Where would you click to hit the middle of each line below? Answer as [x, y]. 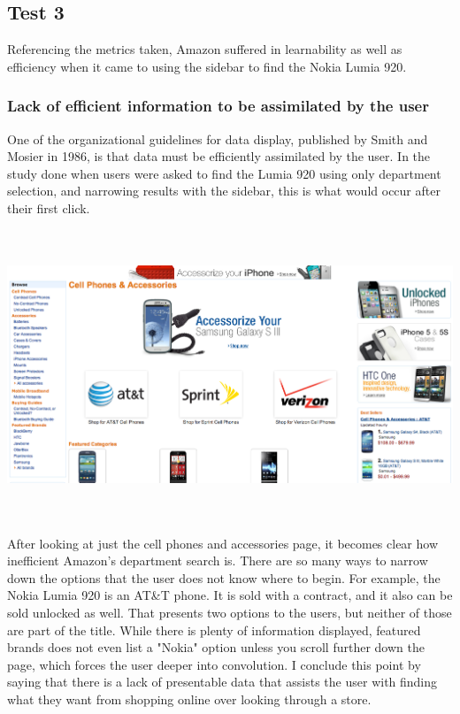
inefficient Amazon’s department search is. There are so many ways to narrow [218, 560]
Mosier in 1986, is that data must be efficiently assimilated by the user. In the [219, 156]
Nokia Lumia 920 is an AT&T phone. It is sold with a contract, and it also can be [230, 595]
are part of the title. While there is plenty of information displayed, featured [214, 630]
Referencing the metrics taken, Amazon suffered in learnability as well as [205, 49]
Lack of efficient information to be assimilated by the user [218, 106]
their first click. [49, 207]
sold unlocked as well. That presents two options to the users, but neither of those [230, 612]
